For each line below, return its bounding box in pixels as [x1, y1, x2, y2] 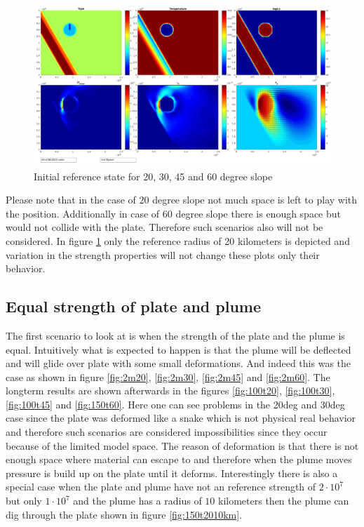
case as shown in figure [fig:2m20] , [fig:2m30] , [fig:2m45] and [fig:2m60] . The [6, 369, 330, 384]
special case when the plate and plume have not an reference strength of [6, 479, 316, 494]
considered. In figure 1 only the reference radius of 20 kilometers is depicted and [6, 233, 350, 248]
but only [6, 493, 42, 508]
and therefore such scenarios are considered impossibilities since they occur [6, 425, 328, 439]
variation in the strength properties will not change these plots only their [6, 247, 320, 262]
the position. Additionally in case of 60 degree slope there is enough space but [6, 206, 342, 220]
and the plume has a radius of [73, 493, 202, 508]
